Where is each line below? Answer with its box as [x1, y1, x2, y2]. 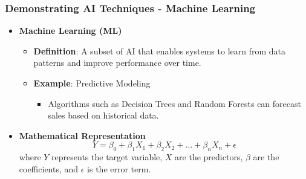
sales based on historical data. [48, 109, 159, 122]
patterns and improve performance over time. [33, 56, 201, 69]
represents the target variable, [51, 151, 163, 163]
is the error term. [87, 162, 151, 175]
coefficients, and [19, 162, 79, 175]
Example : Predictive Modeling [33, 77, 151, 89]
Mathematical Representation [19, 129, 146, 142]
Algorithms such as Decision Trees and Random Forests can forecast [48, 97, 301, 109]
